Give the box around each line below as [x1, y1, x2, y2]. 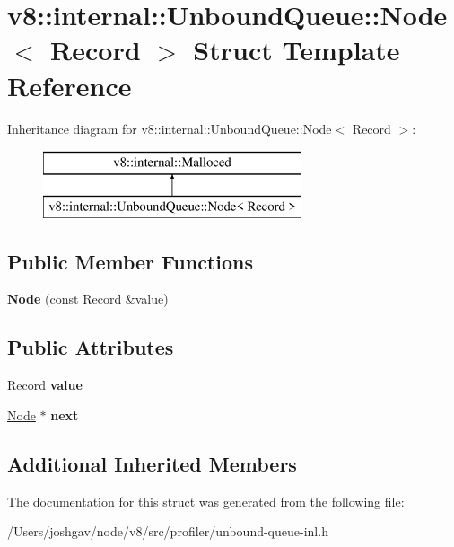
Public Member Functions [7, 247, 253, 275]
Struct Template [193, 31, 400, 68]
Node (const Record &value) [7, 289, 169, 308]
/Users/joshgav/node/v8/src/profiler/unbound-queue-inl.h [7, 522, 328, 541]
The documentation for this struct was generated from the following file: [7, 491, 405, 510]
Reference [7, 66, 132, 103]
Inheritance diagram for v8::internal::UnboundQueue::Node [7, 119, 332, 137]
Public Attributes [7, 333, 174, 361]
